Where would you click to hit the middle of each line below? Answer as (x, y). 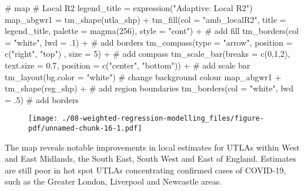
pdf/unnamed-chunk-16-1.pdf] (85, 128)
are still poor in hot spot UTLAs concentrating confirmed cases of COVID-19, (146, 170)
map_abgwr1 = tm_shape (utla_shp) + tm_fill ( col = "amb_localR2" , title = (146, 19)
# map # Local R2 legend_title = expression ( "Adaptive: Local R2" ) (129, 8)
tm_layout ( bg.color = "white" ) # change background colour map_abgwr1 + (143, 76)
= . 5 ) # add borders (42, 99)
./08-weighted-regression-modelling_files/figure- (163, 119)
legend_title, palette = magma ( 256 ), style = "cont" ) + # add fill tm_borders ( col (152, 31)
